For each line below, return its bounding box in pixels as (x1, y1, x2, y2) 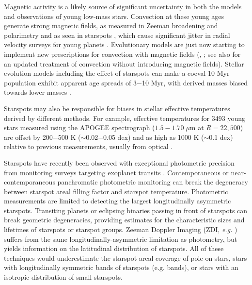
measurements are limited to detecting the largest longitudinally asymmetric (4, 196, 231, 206)
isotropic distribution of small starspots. (4, 272, 123, 282)
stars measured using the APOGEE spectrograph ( (4, 122, 155, 133)
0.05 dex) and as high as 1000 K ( (103, 132, 204, 142)
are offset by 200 (4, 132, 53, 142)
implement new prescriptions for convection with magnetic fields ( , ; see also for (4, 49, 241, 59)
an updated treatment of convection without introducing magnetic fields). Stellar (4, 58, 244, 68)
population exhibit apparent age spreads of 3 (4, 77, 137, 87)
